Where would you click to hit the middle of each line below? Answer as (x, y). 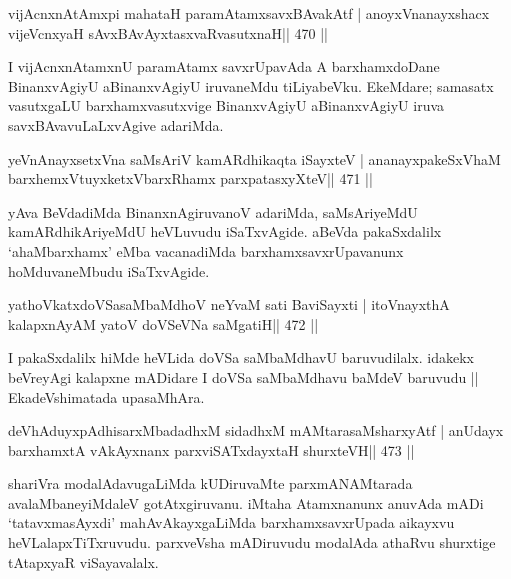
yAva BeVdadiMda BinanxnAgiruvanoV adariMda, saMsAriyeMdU (213, 211)
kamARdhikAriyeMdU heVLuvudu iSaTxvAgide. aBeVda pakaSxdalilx (225, 231)
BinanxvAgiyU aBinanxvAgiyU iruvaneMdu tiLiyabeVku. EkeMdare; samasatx (251, 85)
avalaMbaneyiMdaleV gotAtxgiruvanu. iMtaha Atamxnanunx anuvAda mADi (246, 502)
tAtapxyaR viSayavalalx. (83, 561)
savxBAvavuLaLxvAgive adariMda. (116, 124)
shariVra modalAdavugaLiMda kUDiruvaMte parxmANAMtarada (210, 483)
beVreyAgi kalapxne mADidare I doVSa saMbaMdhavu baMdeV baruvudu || (243, 376)
